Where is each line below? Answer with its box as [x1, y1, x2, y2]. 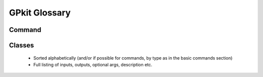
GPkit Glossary [9, 7, 71, 18]
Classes [9, 41, 34, 49]
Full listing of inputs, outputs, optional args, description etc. [33, 62, 152, 67]
